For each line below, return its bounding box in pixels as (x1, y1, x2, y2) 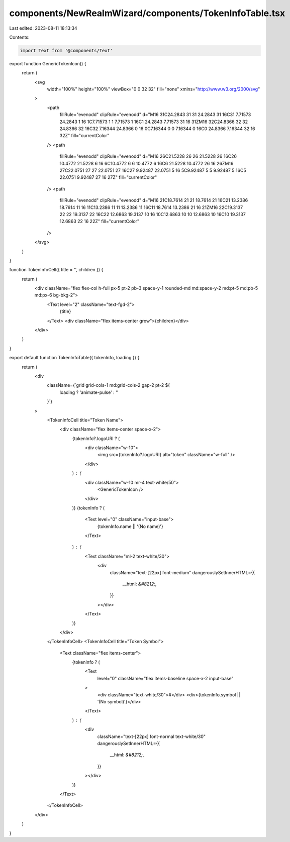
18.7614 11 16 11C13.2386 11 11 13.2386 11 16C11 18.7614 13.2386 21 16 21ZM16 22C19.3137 (59, 204, 243, 211)
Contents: (9, 34, 30, 40)
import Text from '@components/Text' (20, 48, 113, 53)
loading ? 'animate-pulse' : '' (59, 389, 119, 395)
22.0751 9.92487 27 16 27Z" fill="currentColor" (59, 174, 157, 180)
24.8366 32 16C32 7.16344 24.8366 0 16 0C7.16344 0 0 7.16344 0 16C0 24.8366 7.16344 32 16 (59, 126, 256, 132)
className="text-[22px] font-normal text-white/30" (97, 733, 206, 740)
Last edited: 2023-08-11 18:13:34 (9, 25, 77, 31)
